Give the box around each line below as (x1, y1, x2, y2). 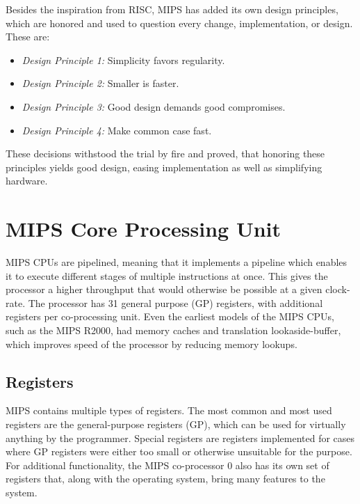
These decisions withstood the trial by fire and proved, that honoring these (6, 146, 325, 161)
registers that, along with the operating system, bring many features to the (6, 471, 325, 486)
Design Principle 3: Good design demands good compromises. (22, 99, 286, 113)
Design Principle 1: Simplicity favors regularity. (22, 52, 225, 67)
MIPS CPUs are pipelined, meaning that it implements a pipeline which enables (6, 255, 347, 269)
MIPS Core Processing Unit (6, 214, 281, 243)
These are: (6, 29, 50, 44)
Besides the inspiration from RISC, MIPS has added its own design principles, (6, 2, 338, 16)
